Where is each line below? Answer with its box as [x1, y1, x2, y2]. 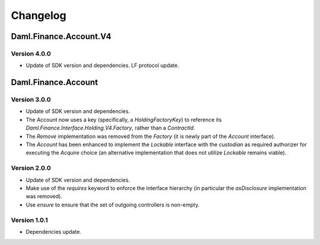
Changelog [11, 9, 66, 22]
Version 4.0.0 [11, 49, 52, 57]
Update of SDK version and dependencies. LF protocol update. [25, 62, 180, 69]
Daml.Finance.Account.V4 [11, 31, 112, 41]
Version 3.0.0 [11, 95, 52, 104]
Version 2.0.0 [11, 164, 52, 172]
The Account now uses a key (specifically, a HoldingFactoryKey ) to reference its [25, 116, 222, 123]
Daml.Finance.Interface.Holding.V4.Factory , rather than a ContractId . [25, 124, 196, 131]
